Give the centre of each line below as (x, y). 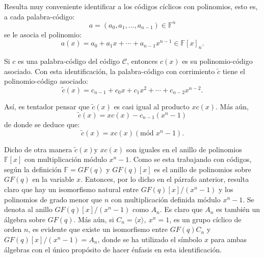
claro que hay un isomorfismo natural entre (71, 189)
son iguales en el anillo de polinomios (184, 149)
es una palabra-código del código (69, 61)
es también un (238, 209)
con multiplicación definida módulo (166, 199)
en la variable (53, 179)
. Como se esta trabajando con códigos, (190, 159)
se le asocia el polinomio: (43, 34)
